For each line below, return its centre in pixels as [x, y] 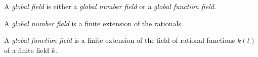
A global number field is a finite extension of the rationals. [94, 23]
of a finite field [27, 50]
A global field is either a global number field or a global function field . [110, 6]
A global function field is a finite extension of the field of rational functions [120, 40]
